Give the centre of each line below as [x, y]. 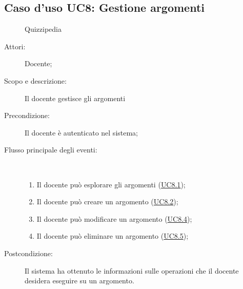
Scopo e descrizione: [35, 80]
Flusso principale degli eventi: [51, 150]
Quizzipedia [43, 29]
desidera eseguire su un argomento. [79, 281]
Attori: [15, 46]
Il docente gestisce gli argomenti [75, 98]
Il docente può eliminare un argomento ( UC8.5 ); [113, 236]
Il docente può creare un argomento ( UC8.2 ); [107, 201]
